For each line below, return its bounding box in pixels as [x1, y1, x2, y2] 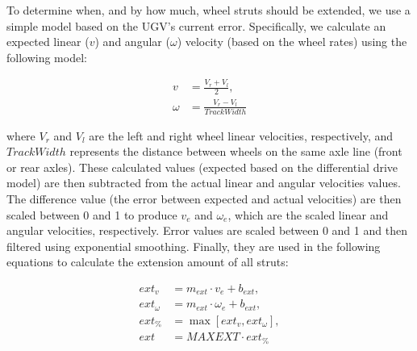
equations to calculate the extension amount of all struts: [6, 253, 289, 270]
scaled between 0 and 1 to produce [6, 206, 177, 223]
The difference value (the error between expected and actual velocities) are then [6, 190, 402, 207]
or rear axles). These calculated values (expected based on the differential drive [6, 158, 398, 175]
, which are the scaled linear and [227, 206, 389, 223]
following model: [6, 48, 87, 65]
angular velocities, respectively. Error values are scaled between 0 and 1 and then [6, 222, 407, 239]
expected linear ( [6, 33, 90, 50]
